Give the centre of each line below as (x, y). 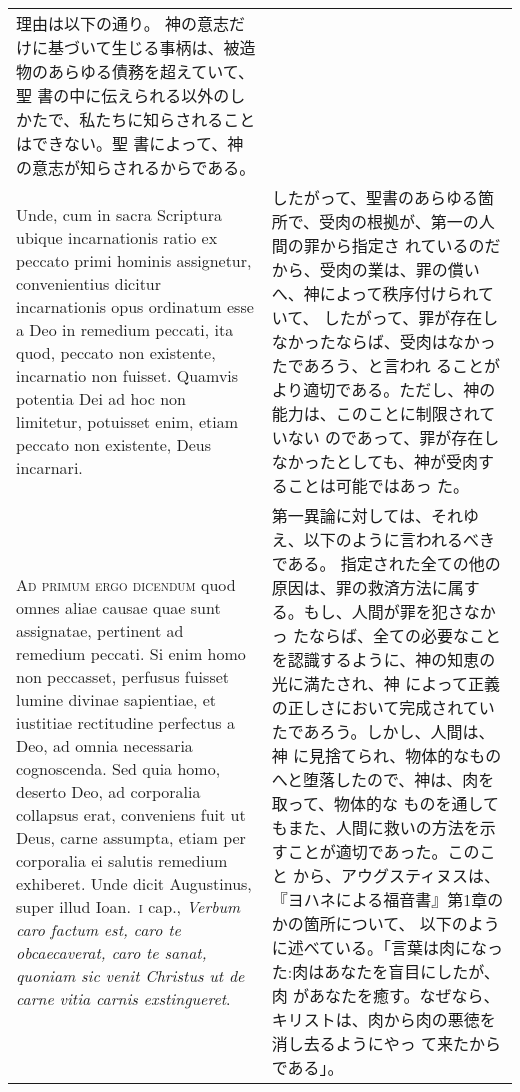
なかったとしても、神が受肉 (374, 461)
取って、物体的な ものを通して (385, 803)
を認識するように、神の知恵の (383, 659)
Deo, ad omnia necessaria (104, 745)
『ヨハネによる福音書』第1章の (387, 899)
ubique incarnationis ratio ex (117, 237)
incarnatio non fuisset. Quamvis (127, 375)
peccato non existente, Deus (114, 444)
